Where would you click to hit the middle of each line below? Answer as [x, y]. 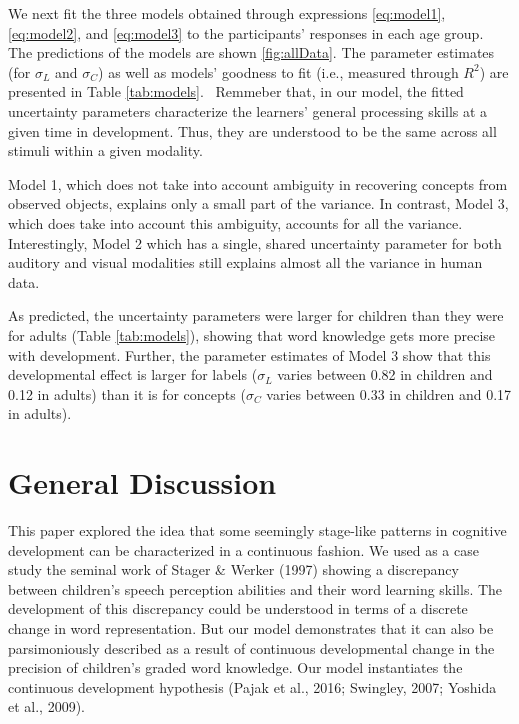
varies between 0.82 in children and [385, 374]
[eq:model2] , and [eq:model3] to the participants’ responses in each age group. [246, 32]
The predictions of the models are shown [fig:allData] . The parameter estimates [251, 52]
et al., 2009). [46, 706]
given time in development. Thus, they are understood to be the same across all [252, 130]
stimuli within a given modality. [105, 150]
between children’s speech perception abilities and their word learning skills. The [255, 588]
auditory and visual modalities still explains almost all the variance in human [245, 262]
